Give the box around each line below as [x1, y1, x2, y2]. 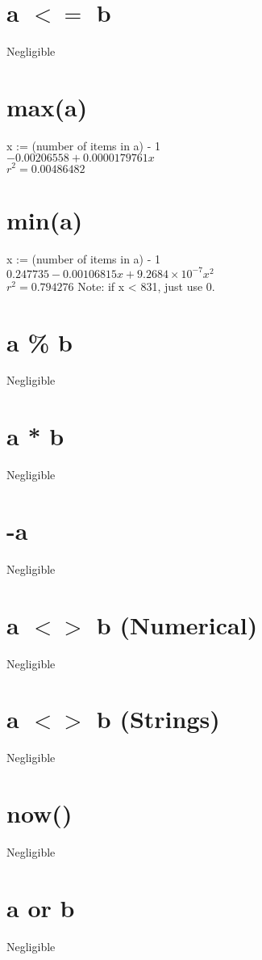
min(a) [6, 203, 83, 236]
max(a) [6, 90, 88, 123]
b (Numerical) [96, 608, 258, 641]
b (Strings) [96, 702, 220, 735]
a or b [6, 891, 75, 924]
